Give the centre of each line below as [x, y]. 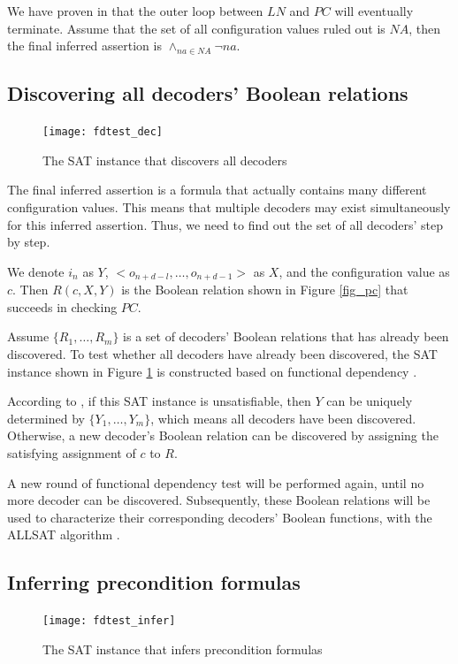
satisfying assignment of [72, 453]
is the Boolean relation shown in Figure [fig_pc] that [265, 290]
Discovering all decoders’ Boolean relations [208, 93]
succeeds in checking [62, 306]
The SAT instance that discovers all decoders [165, 160]
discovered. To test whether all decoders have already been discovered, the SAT [222, 354]
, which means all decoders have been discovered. [283, 418]
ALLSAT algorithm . [64, 534]
